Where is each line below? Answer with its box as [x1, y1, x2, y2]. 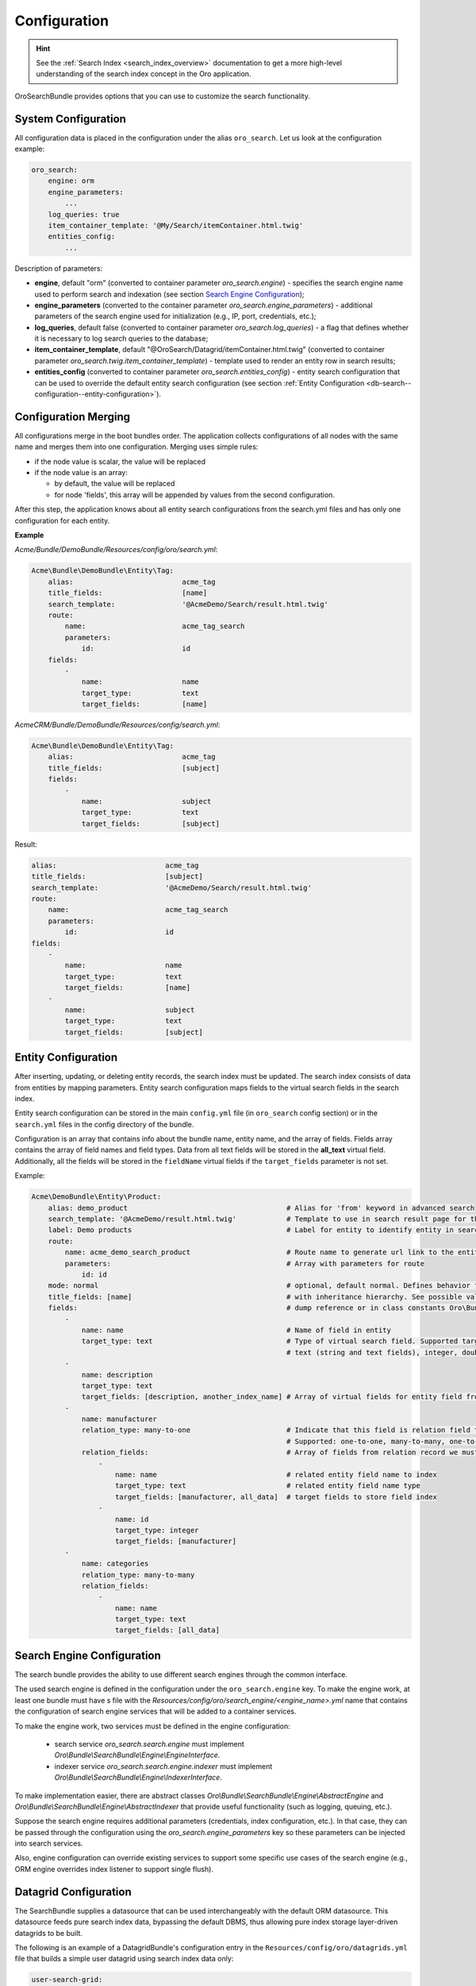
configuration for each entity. [14, 516, 110, 525]
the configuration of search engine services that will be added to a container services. [14, 1706, 297, 1716]
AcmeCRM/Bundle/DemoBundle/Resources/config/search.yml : [14, 720, 221, 730]
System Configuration [14, 112, 127, 126]
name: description [81, 1370, 154, 1379]
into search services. [14, 1839, 83, 1849]
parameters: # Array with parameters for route [64, 1259, 424, 1268]
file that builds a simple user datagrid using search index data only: [14, 1954, 234, 1964]
